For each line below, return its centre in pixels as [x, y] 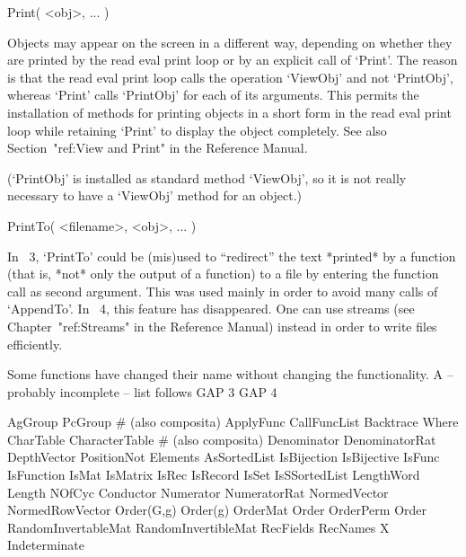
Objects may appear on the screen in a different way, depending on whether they [230, 42]
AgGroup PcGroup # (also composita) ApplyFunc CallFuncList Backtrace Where [233, 422]
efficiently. [35, 344]
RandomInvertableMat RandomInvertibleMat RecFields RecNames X [198, 527]
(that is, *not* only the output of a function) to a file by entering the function [223, 274]
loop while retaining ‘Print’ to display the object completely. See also [197, 130]
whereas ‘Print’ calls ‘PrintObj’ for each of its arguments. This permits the [213, 95]
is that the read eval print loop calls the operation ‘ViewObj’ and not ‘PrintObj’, [230, 77]
